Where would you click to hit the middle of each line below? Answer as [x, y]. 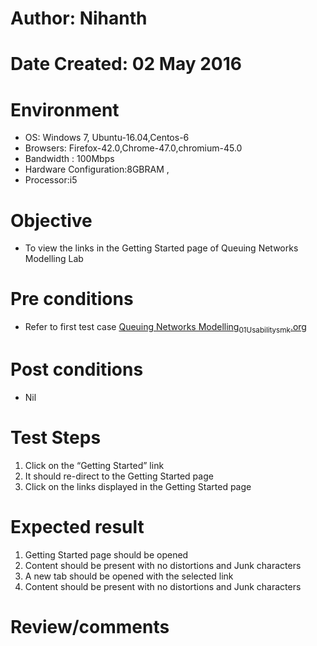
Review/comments [90, 626]
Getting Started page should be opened [106, 554]
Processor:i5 [51, 180]
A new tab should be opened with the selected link [129, 576]
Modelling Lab [54, 259]
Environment [65, 109]
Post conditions [77, 369]
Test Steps [56, 438]
